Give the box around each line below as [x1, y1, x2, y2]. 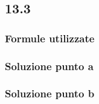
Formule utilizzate [5, 30, 95, 45]
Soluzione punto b [5, 86, 95, 101]
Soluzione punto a [5, 58, 94, 73]
